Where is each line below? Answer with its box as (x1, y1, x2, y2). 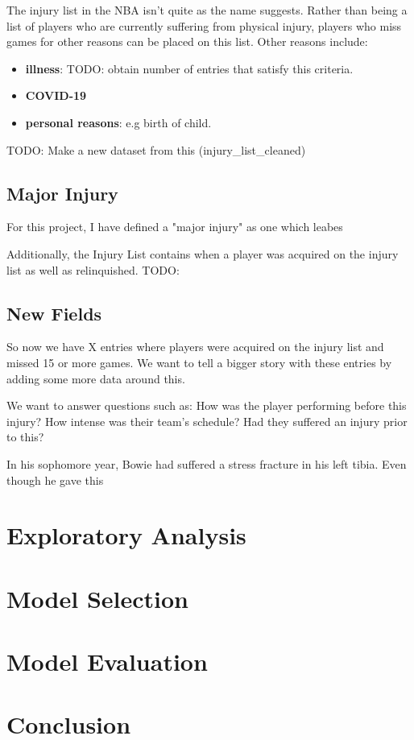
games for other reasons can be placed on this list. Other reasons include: (6, 33, 368, 50)
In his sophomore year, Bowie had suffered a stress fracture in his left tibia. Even (6, 455, 407, 472)
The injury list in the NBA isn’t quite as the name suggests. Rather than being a (6, 2, 408, 18)
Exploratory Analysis (6, 519, 246, 552)
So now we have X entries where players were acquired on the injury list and (6, 338, 384, 355)
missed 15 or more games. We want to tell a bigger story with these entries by (6, 353, 392, 370)
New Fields (6, 300, 102, 325)
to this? (6, 428, 44, 445)
